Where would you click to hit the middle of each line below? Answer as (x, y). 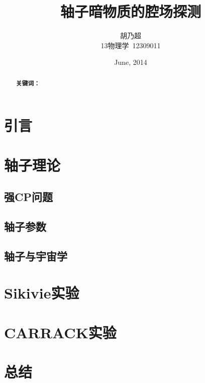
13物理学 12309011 (131, 45)
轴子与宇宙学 (36, 256)
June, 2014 (131, 62)
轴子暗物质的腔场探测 (130, 11)
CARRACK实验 (60, 332)
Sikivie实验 (42, 293)
